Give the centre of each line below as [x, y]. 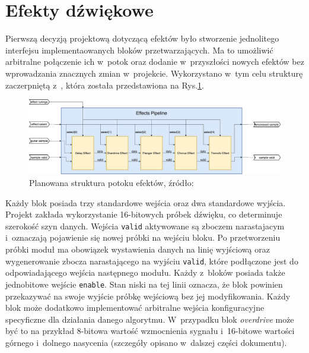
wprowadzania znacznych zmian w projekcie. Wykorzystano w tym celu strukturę [154, 73]
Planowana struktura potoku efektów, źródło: [112, 182]
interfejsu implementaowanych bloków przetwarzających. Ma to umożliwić [139, 50]
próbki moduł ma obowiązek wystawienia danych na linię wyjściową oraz [138, 249]
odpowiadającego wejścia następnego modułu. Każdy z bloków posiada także [145, 272]
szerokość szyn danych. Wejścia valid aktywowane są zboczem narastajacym [145, 226]
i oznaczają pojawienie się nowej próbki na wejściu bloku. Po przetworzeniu [143, 237]
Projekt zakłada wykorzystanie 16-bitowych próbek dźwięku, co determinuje [144, 214]
